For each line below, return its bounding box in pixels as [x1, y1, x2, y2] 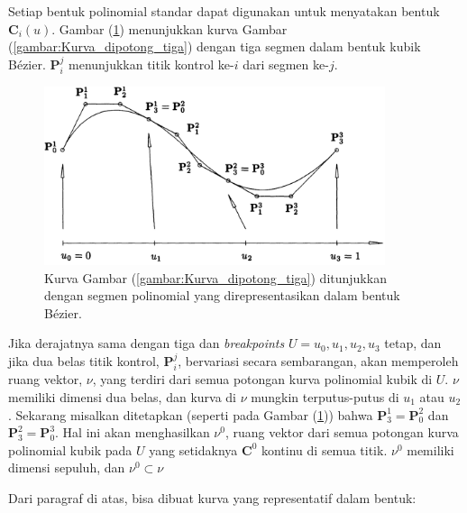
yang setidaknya [149, 440, 238, 459]
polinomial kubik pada [8, 440, 133, 459]
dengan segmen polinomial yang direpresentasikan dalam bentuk [44, 286, 400, 305]
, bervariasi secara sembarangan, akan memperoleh [178, 351, 459, 370]
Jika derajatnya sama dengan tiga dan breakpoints [8, 334, 285, 353]
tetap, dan [384, 334, 442, 353]
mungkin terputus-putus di [251, 388, 399, 406]
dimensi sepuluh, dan [8, 458, 125, 477]
